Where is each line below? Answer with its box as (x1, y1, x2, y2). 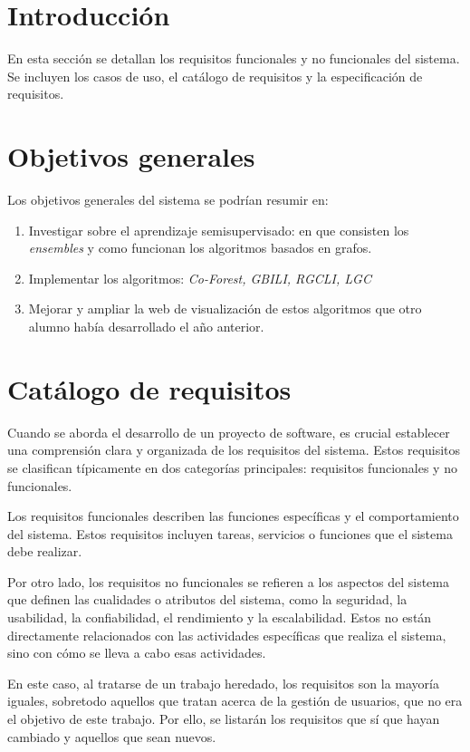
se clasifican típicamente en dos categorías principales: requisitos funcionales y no (7, 458, 457, 477)
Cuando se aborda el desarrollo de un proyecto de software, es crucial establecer (7, 422, 450, 441)
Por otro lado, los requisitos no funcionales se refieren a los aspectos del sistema (7, 572, 449, 591)
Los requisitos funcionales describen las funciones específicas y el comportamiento (7, 506, 459, 525)
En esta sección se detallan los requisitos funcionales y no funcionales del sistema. (7, 49, 460, 68)
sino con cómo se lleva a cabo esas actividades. (7, 643, 266, 662)
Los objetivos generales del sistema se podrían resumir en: (7, 190, 329, 209)
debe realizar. (7, 542, 82, 561)
